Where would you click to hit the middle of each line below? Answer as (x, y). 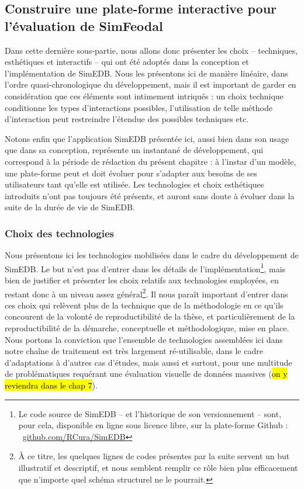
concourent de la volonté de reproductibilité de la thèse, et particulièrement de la (150, 316)
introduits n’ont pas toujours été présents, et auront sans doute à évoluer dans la (150, 195)
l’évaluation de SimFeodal (84, 25)
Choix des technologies (60, 233)
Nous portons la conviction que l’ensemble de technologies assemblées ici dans (144, 339)
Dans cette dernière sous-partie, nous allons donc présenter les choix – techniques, (151, 50)
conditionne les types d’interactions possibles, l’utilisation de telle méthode (139, 107)
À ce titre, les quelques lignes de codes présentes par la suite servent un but (154, 456)
